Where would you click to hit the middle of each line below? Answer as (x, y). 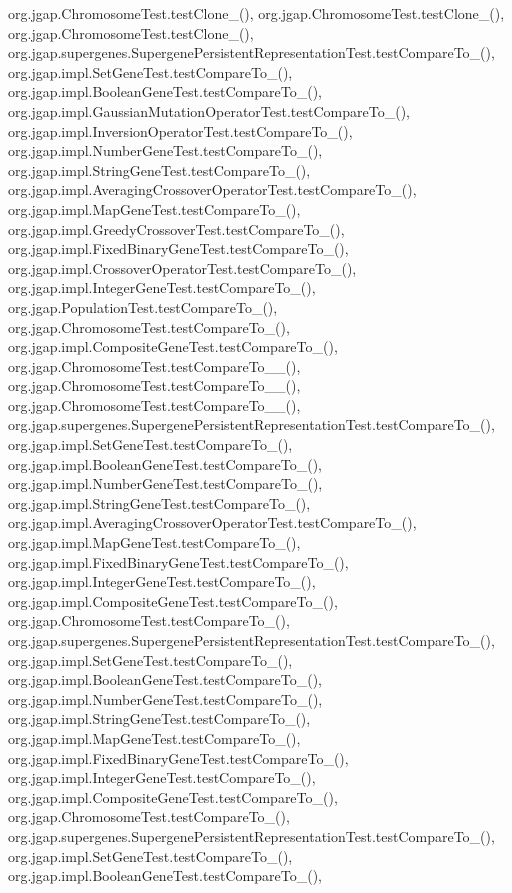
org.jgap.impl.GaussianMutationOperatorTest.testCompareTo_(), (209, 110)
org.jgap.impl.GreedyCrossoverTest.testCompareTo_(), (176, 228)
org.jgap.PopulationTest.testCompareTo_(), (143, 306)
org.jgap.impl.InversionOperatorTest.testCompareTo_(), (180, 130)
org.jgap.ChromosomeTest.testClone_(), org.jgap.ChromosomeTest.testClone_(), (256, 13)
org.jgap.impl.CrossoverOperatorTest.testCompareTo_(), (182, 267)
